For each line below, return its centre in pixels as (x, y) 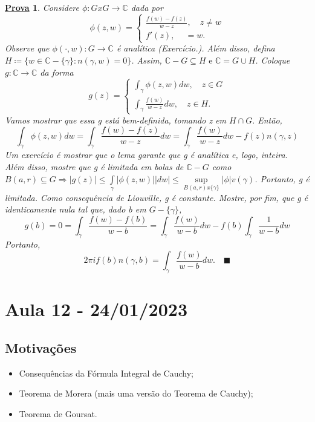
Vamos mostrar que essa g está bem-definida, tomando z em (116, 120)
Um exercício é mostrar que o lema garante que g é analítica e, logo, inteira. (146, 155)
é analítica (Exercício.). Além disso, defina (196, 48)
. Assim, (147, 60)
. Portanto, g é (282, 178)
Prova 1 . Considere (42, 7)
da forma (57, 72)
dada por (147, 7)
